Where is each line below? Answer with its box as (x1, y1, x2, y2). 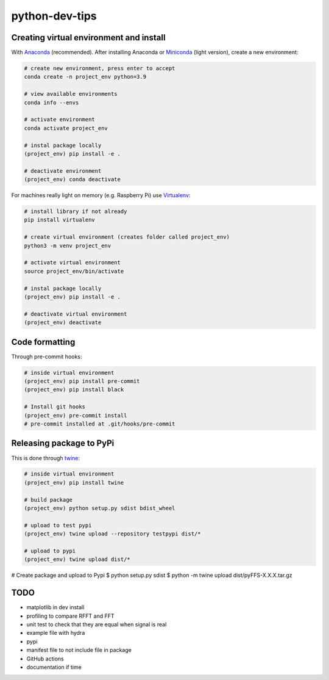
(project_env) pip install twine (24, 479, 124, 486)
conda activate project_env (24, 125, 108, 131)
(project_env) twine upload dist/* (24, 556, 130, 563)
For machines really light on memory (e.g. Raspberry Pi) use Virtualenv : (11, 192, 191, 199)
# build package (24, 496, 73, 503)
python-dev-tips (11, 9, 97, 23)
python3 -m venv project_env (24, 242, 111, 249)
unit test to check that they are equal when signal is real (26, 621, 167, 628)
